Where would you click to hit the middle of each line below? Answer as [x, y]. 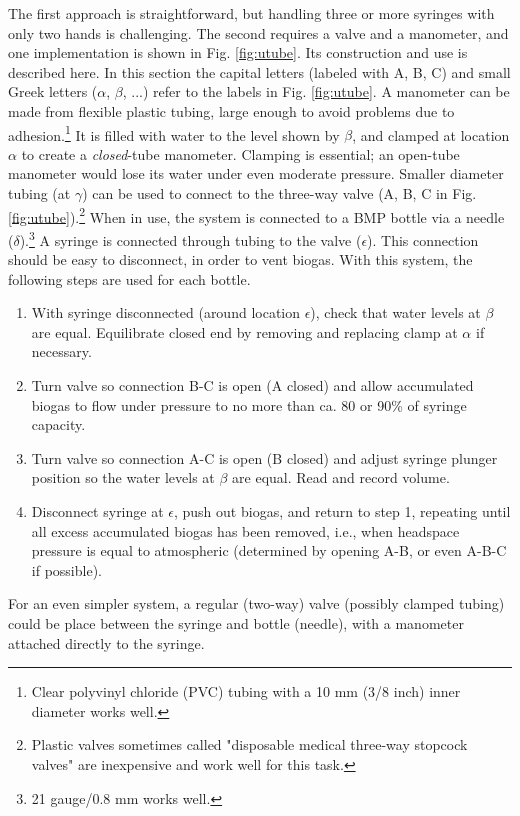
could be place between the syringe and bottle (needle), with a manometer [236, 623]
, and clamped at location [431, 134]
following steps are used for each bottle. [129, 278]
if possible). [66, 569]
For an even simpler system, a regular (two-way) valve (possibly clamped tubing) [256, 603]
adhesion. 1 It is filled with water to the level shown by [174, 133]
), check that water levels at [395, 312]
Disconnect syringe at [97, 511]
